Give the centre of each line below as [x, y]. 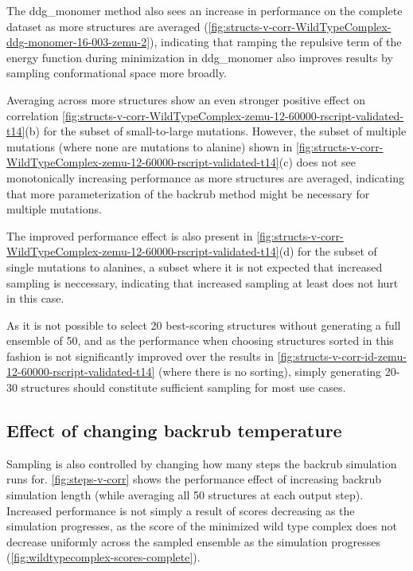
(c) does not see [317, 162]
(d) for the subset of [328, 251]
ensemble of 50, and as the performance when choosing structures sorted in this [200, 340]
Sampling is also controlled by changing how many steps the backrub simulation [202, 463]
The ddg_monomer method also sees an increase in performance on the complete [205, 10]
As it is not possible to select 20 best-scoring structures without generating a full [204, 325]
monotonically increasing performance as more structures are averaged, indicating [205, 177]
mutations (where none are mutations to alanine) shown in [150, 146]
